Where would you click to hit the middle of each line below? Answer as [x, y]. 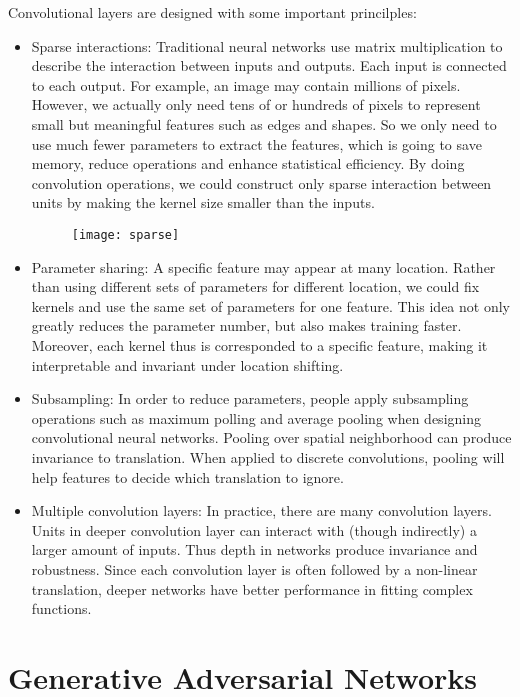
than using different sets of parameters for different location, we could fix [255, 286]
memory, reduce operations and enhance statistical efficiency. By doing [248, 163]
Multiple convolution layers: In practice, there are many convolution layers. [261, 510]
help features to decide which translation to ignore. [187, 476]
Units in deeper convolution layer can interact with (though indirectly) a [254, 529]
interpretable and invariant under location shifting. [187, 364]
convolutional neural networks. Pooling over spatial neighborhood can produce [271, 437]
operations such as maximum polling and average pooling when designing [256, 417]
